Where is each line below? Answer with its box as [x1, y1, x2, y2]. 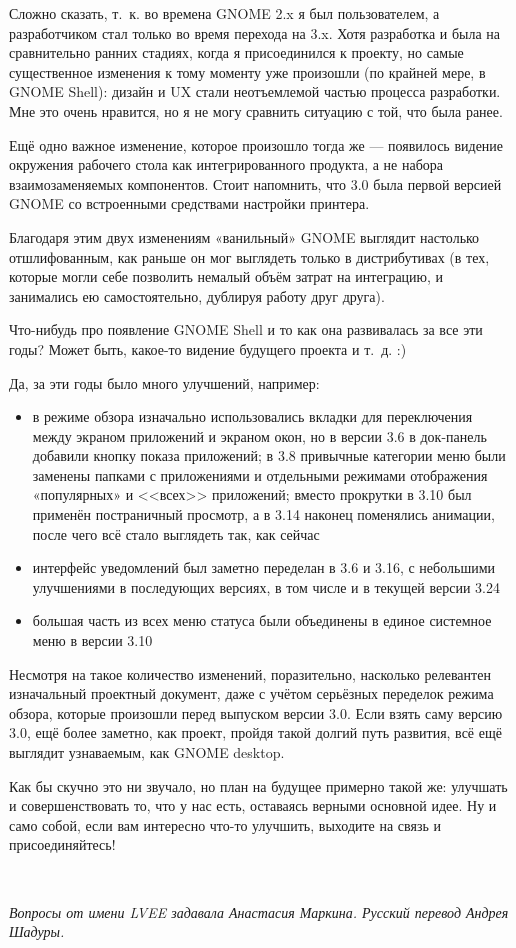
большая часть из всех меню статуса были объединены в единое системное [32, 610, 492, 631]
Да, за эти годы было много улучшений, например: [9, 372, 320, 393]
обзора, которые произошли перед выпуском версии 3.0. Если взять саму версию [9, 702, 503, 723]
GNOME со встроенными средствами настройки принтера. [9, 193, 370, 214]
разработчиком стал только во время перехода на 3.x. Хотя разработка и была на [9, 22, 501, 43]
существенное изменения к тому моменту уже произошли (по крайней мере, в [9, 61, 486, 82]
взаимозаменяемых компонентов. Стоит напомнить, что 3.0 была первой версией [9, 173, 502, 194]
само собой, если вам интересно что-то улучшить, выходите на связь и [9, 814, 442, 835]
